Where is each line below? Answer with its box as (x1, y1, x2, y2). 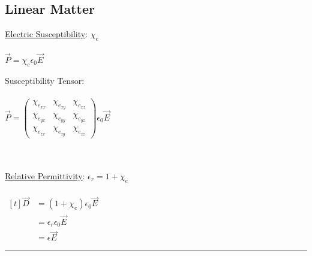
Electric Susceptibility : (5, 28, 88, 40)
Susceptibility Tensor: (5, 74, 85, 86)
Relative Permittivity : (5, 169, 85, 182)
